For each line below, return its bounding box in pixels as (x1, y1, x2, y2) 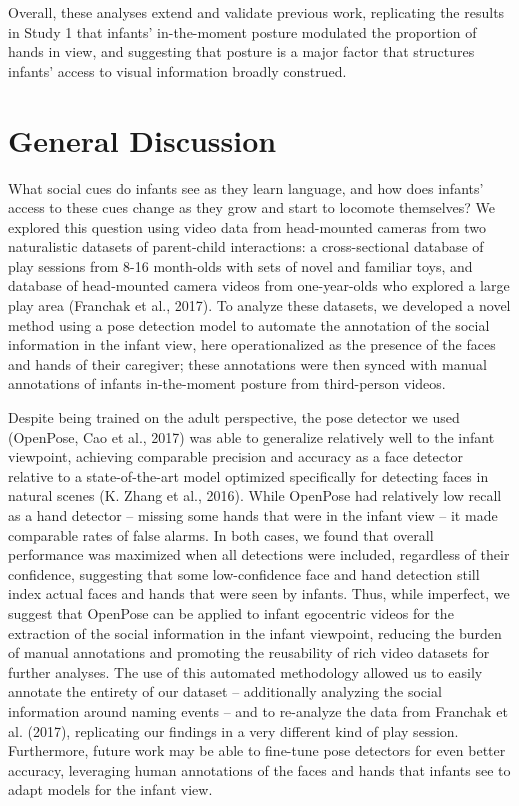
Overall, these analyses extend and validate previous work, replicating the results (8, 2, 505, 22)
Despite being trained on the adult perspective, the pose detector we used (8, 407, 460, 428)
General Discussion (8, 119, 277, 160)
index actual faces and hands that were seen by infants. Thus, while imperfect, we (8, 583, 510, 604)
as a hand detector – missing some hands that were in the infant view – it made (8, 505, 498, 525)
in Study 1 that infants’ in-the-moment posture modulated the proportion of (8, 21, 477, 42)
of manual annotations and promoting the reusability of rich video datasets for (8, 642, 490, 663)
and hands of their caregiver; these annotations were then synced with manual (8, 353, 487, 374)
